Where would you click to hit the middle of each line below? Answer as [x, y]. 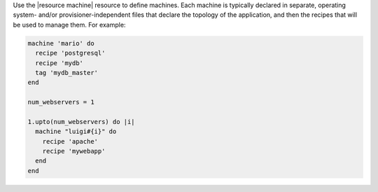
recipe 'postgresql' [70, 53]
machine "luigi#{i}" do [76, 132]
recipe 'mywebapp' [74, 151]
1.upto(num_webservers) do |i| [82, 122]
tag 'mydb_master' [66, 73]
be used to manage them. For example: [69, 25]
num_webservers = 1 [61, 102]
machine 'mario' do [61, 43]
